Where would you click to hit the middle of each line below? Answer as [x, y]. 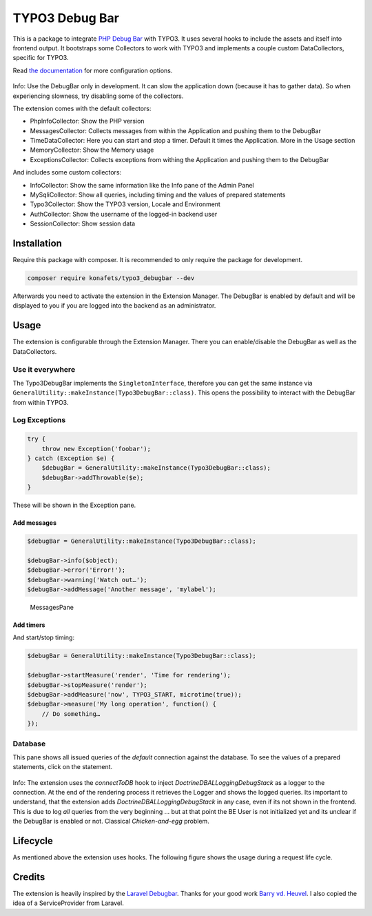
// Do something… [71, 714]
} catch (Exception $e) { [71, 458]
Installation [37, 243]
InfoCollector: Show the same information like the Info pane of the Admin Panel [142, 185]
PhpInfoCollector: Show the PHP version [87, 121]
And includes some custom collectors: [67, 172]
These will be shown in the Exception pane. [74, 505]
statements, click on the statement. [63, 767]
